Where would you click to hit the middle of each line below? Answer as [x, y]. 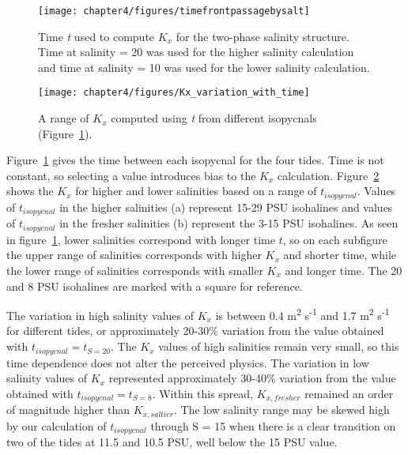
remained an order [349, 393]
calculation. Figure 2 [329, 175]
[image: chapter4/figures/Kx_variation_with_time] [174, 93]
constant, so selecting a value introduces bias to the [131, 175]
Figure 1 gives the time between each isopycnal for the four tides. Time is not [195, 160]
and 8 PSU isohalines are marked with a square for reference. [155, 286]
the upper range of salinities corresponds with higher [134, 255]
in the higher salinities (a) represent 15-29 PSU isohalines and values [226, 207]
